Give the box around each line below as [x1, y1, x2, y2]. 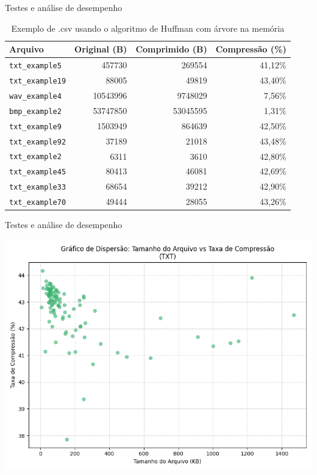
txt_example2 [9, 152, 62, 162]
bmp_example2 [9, 107, 62, 116]
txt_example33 [9, 183, 66, 192]
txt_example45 [9, 168, 66, 177]
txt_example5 [9, 62, 62, 71]
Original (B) [74, 43, 127, 55]
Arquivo [9, 43, 44, 55]
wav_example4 [9, 91, 62, 101]
